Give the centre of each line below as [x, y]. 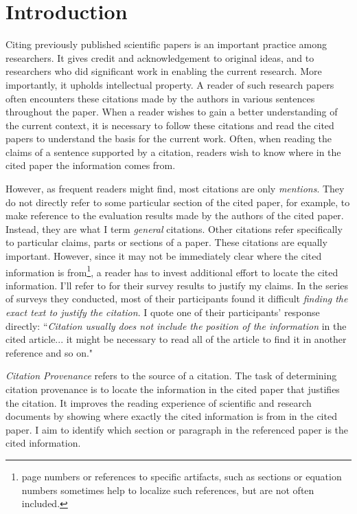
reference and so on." [49, 352]
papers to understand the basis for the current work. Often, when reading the [169, 138]
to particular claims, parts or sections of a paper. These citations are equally [166, 242]
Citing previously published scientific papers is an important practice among [166, 44]
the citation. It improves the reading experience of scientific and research [159, 402]
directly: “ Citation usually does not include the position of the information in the [176, 325]
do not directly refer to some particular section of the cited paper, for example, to [178, 202]
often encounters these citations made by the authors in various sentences [160, 98]
